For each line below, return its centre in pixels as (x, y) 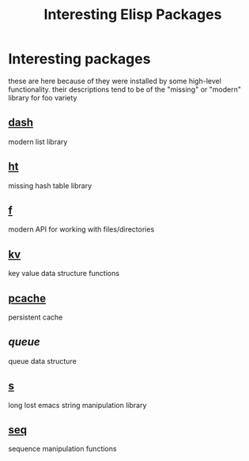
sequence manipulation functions (62, 449)
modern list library (38, 142)
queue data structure (42, 361)
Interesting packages (79, 59)
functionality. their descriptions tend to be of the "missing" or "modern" (124, 89)
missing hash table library (50, 185)
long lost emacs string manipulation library (77, 405)
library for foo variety (43, 97)
